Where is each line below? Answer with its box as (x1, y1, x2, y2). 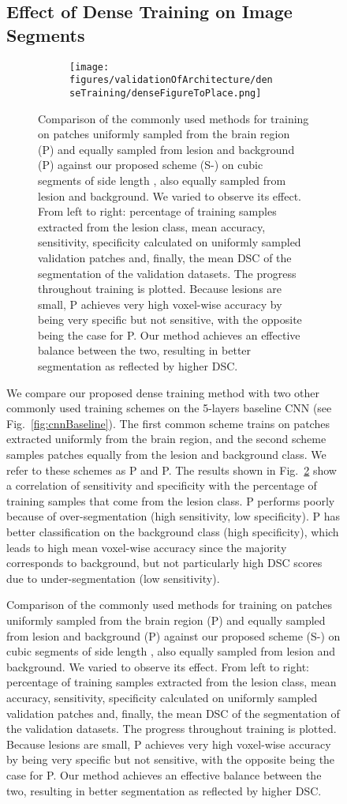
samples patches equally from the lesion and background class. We (6, 446, 326, 463)
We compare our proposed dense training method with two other (6, 384, 320, 400)
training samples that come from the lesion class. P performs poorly (6, 492, 335, 509)
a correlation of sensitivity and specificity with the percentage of (6, 477, 317, 494)
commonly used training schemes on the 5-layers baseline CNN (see (6, 400, 332, 416)
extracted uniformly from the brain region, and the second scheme (6, 430, 326, 447)
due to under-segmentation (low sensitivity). (6, 569, 220, 586)
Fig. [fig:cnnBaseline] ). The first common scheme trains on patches (6, 415, 330, 431)
